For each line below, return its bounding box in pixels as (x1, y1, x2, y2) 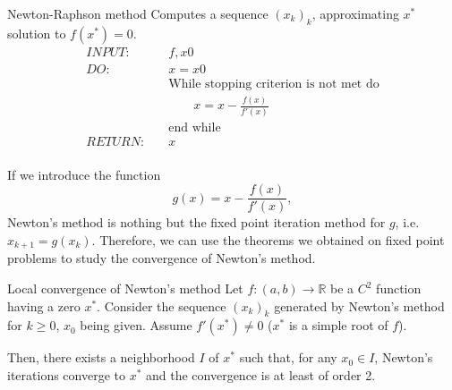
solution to (7, 23, 66, 42)
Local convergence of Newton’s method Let (7, 279, 243, 297)
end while (168, 121, 221, 134)
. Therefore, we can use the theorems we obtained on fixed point (91, 230, 445, 249)
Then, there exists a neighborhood (7, 348, 195, 367)
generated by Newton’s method (274, 296, 445, 315)
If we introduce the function (7, 165, 161, 183)
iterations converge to (7, 365, 125, 384)
